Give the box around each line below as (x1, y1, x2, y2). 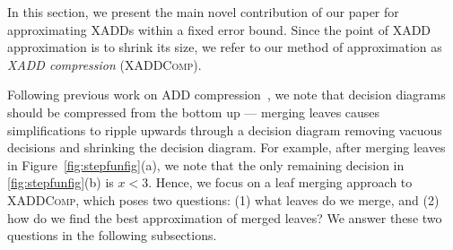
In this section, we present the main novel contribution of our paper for (7, 3, 399, 21)
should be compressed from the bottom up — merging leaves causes (7, 102, 380, 121)
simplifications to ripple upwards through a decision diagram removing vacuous (7, 120, 442, 139)
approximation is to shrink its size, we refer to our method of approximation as (7, 38, 442, 56)
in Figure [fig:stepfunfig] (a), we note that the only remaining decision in (7, 155, 405, 174)
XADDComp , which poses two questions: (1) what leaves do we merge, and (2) (7, 190, 440, 209)
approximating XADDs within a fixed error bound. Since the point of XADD (7, 20, 431, 39)
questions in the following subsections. (7, 226, 217, 245)
